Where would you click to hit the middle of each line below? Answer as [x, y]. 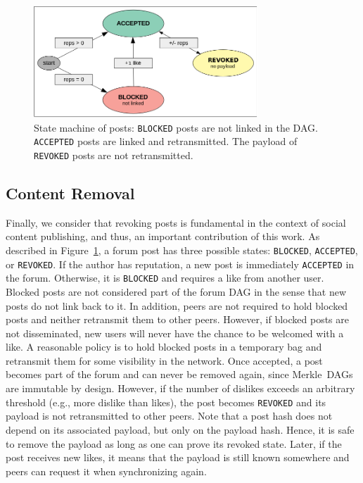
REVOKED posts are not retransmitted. [114, 155]
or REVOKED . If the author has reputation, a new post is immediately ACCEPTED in [180, 264]
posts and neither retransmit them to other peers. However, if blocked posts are [177, 319]
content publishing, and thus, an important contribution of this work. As [163, 236]
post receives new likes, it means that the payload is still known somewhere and [178, 457]
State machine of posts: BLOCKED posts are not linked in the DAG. [176, 127]
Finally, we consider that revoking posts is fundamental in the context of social [176, 222]
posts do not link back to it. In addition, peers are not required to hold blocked [177, 305]
